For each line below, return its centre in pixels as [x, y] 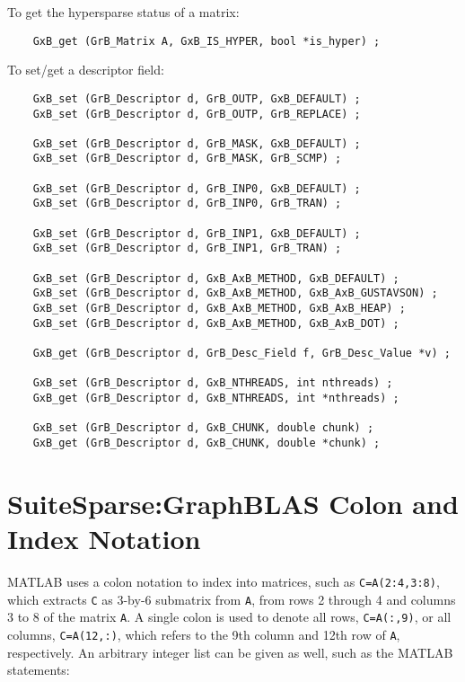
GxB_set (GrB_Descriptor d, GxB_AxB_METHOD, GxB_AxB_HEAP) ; [219, 309]
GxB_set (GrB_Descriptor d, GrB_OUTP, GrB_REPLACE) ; [197, 114]
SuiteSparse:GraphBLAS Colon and [233, 503]
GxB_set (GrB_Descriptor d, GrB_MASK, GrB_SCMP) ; [187, 159]
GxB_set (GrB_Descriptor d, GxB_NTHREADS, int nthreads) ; [213, 383]
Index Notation [104, 538]
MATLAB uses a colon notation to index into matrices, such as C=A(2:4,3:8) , [224, 581]
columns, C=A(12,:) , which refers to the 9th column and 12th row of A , [204, 634]
